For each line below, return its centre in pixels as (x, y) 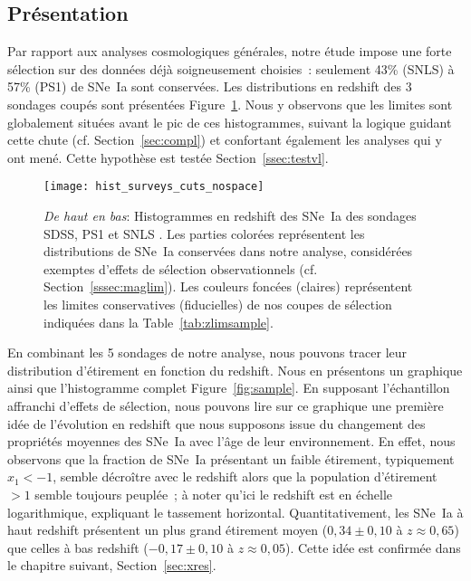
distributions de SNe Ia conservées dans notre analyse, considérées (228, 251)
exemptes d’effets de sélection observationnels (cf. (181, 268)
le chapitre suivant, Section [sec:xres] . (112, 565)
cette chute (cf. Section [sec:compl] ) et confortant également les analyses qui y (225, 140)
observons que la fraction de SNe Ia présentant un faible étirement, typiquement (231, 458)
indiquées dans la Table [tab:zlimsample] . (159, 322)
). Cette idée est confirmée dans (373, 547)
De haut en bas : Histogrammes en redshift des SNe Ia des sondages (230, 216)
